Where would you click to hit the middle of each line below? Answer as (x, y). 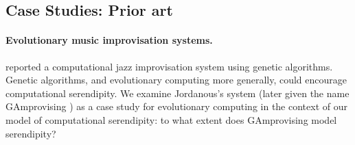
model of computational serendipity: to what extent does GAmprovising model (171, 119)
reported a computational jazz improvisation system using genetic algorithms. (169, 66)
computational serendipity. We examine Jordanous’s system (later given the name (177, 93)
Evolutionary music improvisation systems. (109, 40)
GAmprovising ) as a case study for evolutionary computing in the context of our (176, 106)
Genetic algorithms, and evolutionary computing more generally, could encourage (176, 80)
